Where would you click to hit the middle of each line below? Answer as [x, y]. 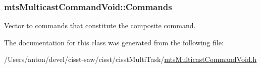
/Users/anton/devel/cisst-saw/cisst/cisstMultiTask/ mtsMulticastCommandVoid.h [130, 59]
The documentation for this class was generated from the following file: [114, 42]
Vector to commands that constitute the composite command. [100, 25]
